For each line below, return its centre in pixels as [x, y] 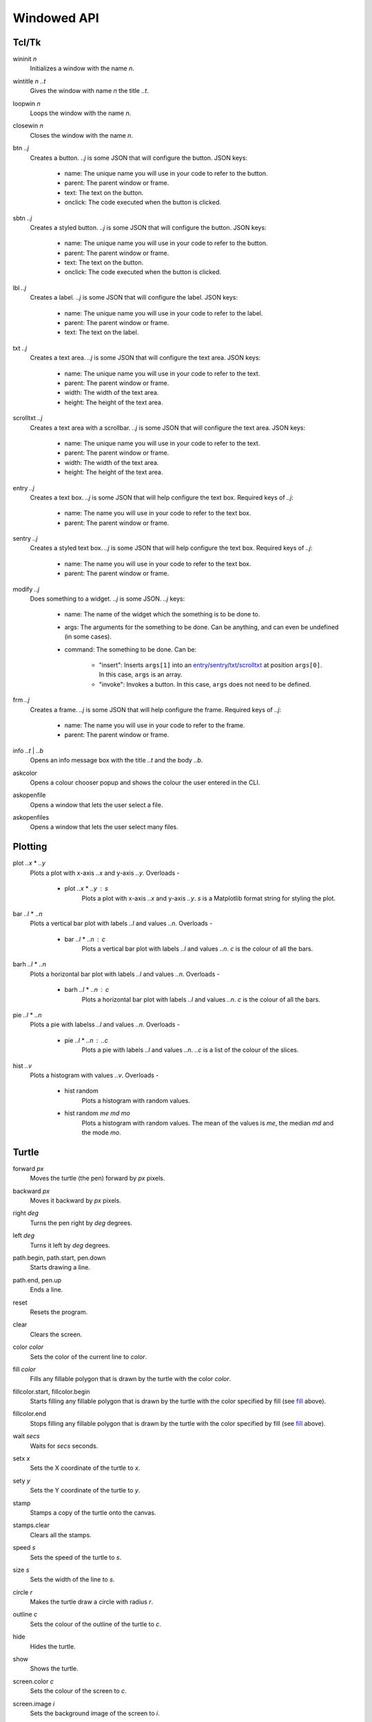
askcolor [25, 773]
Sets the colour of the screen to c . [78, 1691]
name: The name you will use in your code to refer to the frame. [155, 725]
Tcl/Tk [27, 42]
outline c [25, 1615]
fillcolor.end [29, 1414]
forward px [28, 1168]
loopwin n [27, 103]
